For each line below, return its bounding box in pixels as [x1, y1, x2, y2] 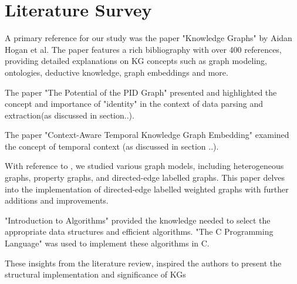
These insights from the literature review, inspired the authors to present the [5, 256, 282, 269]
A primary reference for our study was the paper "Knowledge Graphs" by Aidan [5, 32, 292, 44]
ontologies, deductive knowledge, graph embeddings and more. [5, 66, 228, 78]
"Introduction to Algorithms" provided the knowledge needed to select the [5, 214, 271, 226]
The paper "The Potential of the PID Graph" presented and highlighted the [5, 86, 277, 98]
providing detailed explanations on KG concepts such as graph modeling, [5, 55, 267, 67]
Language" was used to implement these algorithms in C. [5, 237, 210, 249]
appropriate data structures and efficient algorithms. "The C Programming [5, 225, 274, 238]
